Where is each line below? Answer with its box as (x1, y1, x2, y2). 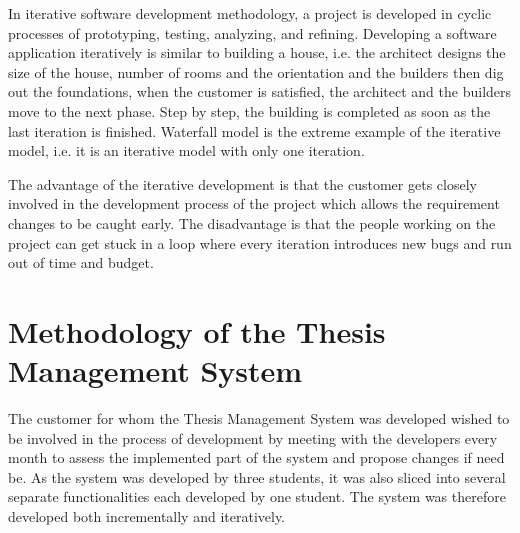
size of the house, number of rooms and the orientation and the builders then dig (8, 61, 504, 82)
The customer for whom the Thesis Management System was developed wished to (8, 408, 510, 429)
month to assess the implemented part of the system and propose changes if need (8, 447, 505, 468)
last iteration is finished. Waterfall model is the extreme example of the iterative (8, 120, 501, 141)
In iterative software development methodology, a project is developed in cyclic (8, 3, 492, 23)
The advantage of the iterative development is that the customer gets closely (8, 173, 477, 194)
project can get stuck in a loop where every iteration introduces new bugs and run (8, 232, 512, 253)
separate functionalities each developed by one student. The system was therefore (8, 486, 506, 507)
